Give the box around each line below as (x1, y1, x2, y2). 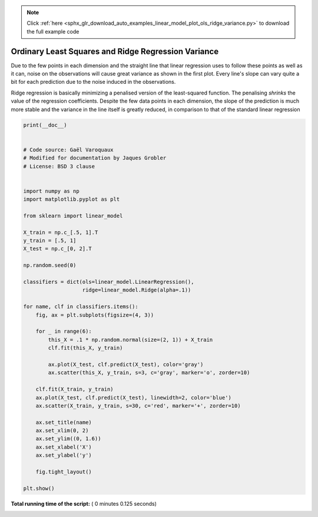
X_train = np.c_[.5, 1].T (23, 229, 98, 235)
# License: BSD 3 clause (23, 163, 95, 169)
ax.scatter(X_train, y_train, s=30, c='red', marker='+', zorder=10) (35, 402, 241, 409)
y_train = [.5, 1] (23, 237, 77, 244)
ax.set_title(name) (35, 419, 92, 426)
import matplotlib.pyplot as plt (23, 196, 120, 203)
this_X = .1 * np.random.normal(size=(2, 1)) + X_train (48, 336, 213, 343)
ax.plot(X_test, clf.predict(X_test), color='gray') (48, 361, 204, 368)
